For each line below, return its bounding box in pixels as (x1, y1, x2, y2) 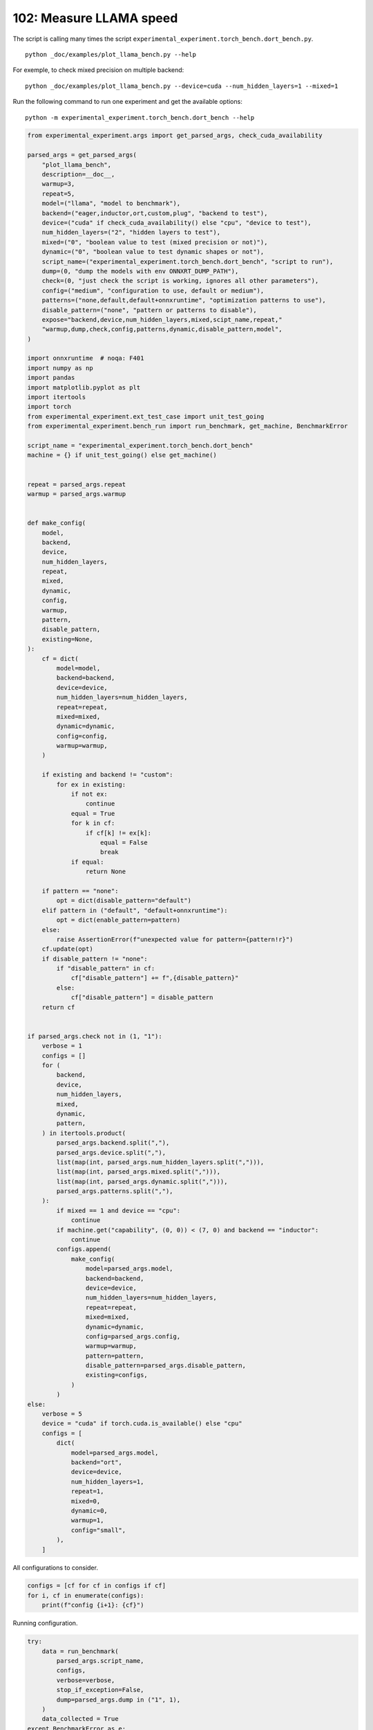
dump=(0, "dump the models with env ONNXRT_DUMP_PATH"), (41, 267, 239, 275)
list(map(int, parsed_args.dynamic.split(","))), (56, 1177, 228, 1185)
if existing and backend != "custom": (41, 771, 173, 778)
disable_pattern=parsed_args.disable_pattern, (85, 1362, 247, 1369)
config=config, (56, 732, 108, 740)
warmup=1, (70, 1516, 104, 1524)
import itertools (27, 393, 86, 401)
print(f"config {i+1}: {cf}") (41, 1601, 144, 1609)
